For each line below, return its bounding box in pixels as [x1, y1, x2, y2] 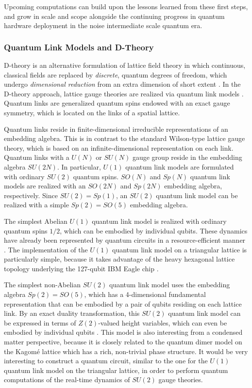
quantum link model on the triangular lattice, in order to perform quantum [4, 365, 228, 375]
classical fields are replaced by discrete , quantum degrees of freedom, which [4, 69, 227, 79]
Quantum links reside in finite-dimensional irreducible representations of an [4, 124, 228, 134]
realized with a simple [4, 200, 69, 210]
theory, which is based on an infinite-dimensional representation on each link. [4, 142, 234, 153]
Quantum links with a [4, 152, 69, 162]
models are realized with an [4, 181, 86, 191]
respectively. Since [4, 190, 58, 200]
